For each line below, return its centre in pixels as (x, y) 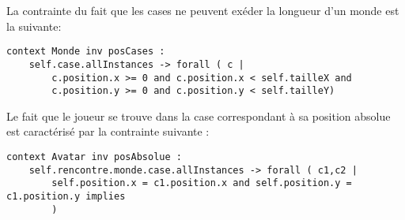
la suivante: (34, 26)
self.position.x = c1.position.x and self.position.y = (202, 183)
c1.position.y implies (66, 196)
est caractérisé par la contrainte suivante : (108, 131)
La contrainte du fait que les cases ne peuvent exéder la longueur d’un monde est (203, 10)
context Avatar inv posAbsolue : (94, 157)
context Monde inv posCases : (86, 52)
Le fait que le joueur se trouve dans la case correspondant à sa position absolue (199, 116)
